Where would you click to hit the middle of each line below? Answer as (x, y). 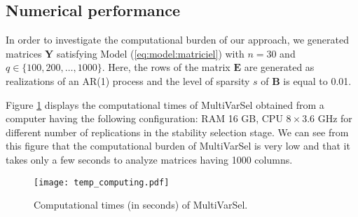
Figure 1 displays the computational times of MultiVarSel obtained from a (165, 104)
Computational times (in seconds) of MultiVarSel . (141, 205)
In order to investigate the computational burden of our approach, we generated (177, 40)
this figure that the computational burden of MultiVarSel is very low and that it (178, 146)
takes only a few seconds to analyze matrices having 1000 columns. (149, 159)
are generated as (279, 67)
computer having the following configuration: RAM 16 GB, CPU (144, 118)
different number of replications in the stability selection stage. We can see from (177, 132)
